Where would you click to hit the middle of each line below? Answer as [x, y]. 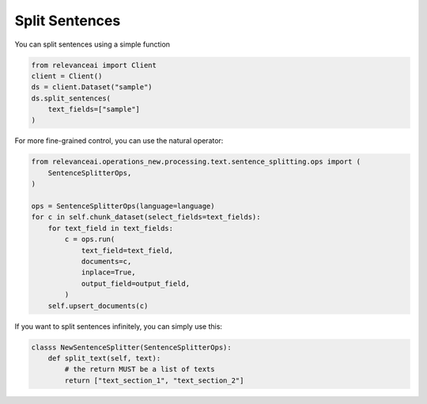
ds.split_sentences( [71, 98]
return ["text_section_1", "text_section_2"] [154, 380]
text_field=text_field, [127, 250]
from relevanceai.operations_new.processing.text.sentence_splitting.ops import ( [196, 162]
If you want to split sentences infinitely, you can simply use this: [119, 326]
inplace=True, [108, 272]
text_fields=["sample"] [94, 109]
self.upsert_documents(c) [98, 306]
